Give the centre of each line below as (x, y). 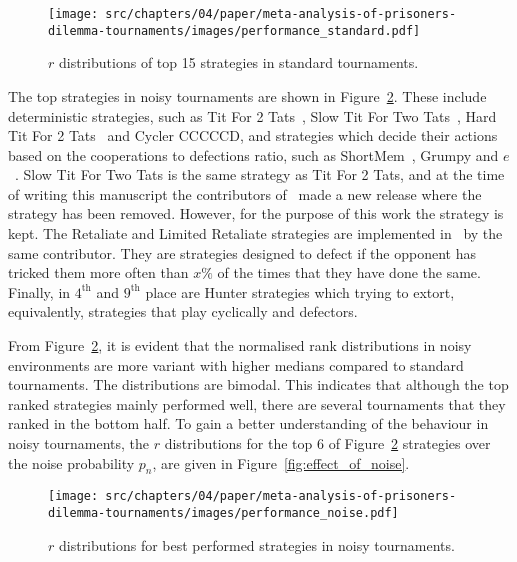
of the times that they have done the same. (349, 272)
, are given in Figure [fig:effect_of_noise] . (281, 462)
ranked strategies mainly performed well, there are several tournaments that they (257, 403)
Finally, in (39, 291)
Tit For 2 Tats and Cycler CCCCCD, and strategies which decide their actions (253, 135)
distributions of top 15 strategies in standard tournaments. (238, 62)
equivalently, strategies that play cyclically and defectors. (183, 311)
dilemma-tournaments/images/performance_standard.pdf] (234, 30)
